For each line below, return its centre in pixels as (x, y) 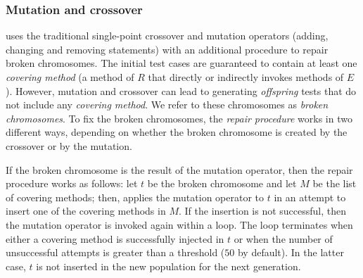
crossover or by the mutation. (69, 145)
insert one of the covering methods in (86, 211)
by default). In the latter (291, 252)
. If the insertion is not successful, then (262, 211)
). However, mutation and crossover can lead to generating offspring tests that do (181, 90)
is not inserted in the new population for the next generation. (168, 266)
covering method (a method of (70, 77)
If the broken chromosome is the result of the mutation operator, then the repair (179, 169)
